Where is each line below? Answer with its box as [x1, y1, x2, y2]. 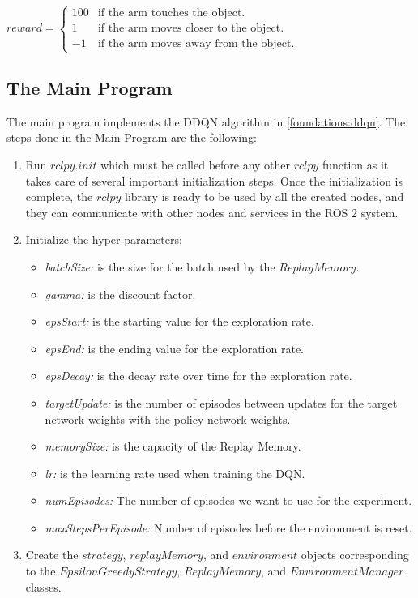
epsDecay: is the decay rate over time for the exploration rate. [45, 367, 352, 384]
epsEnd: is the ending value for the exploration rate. [45, 340, 304, 357]
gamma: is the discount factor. [45, 285, 196, 302]
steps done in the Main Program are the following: [6, 129, 257, 146]
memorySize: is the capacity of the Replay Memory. [45, 438, 301, 455]
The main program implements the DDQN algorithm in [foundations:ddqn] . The [6, 113, 406, 130]
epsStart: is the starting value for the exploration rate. [45, 313, 314, 330]
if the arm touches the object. [97, 7, 245, 19]
